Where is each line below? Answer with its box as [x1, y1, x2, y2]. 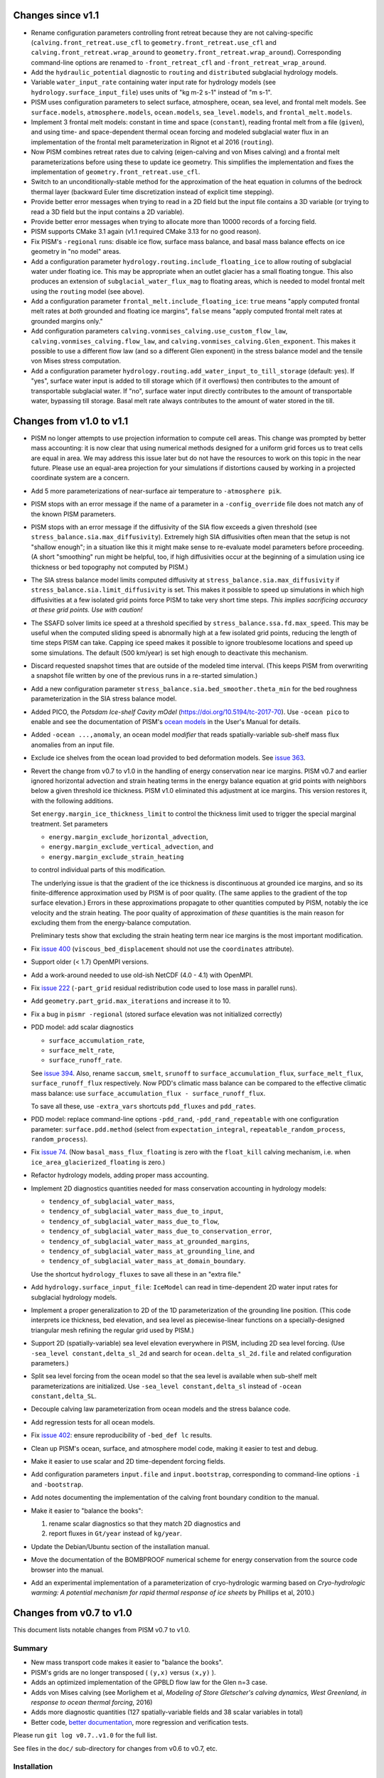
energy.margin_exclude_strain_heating [48, 853, 184, 861]
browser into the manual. [31, 1565, 105, 1574]
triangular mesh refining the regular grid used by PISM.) [31, 1326, 195, 1334]
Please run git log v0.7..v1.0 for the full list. [13, 1731, 158, 1740]
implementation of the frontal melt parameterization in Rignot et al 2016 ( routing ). [31, 137, 274, 146]
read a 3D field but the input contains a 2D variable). [31, 207, 185, 216]
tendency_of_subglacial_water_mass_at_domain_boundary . [48, 1257, 246, 1265]
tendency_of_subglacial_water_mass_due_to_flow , [48, 1217, 220, 1225]
